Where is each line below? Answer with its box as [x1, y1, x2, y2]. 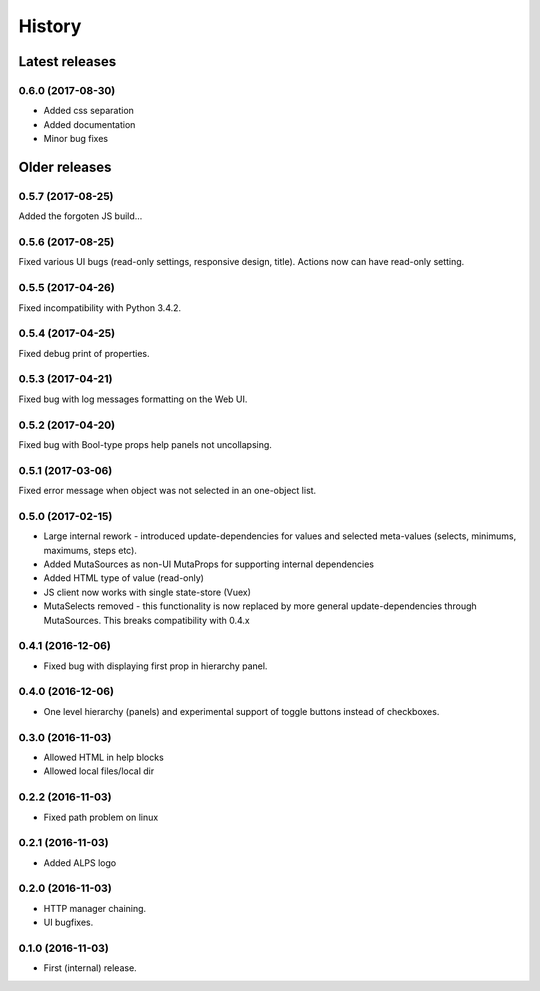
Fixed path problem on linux [43, 811, 159, 823]
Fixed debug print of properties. [18, 347, 150, 359]
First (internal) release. [43, 962, 137, 974]
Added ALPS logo [43, 856, 117, 869]
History [18, 15, 82, 37]
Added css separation [43, 105, 135, 117]
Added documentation [43, 118, 136, 130]
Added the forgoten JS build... [18, 210, 143, 222]
